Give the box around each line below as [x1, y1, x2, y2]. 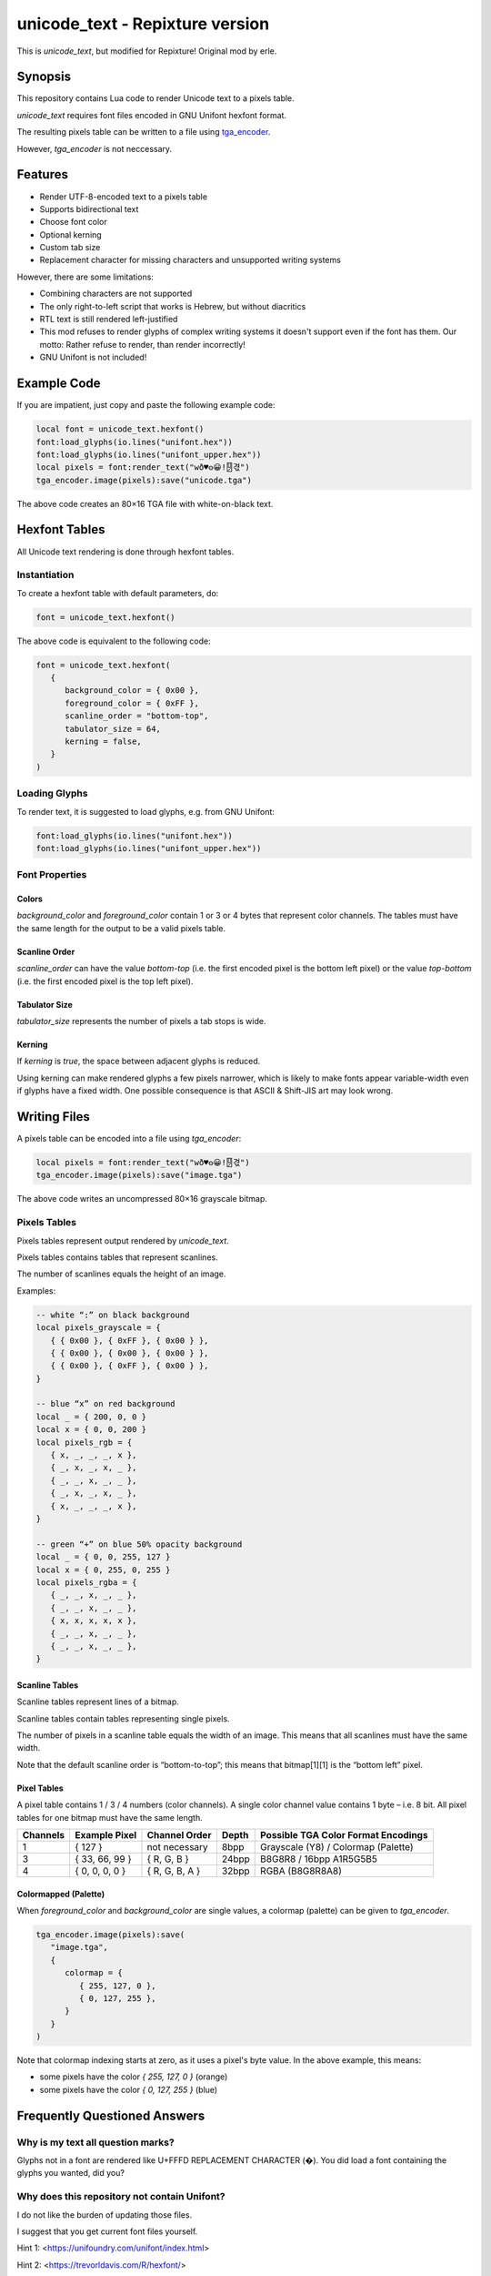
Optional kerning [39, 229, 102, 240]
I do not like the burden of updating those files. [16, 2209, 193, 2220]
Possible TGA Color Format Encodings [260, 1829, 428, 1841]
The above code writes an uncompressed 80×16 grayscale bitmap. [16, 1194, 268, 1204]
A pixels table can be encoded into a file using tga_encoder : [16, 1133, 242, 1144]
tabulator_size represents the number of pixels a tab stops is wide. [16, 1016, 266, 1026]
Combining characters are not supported [39, 288, 193, 300]
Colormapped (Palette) [16, 1888, 105, 1899]
